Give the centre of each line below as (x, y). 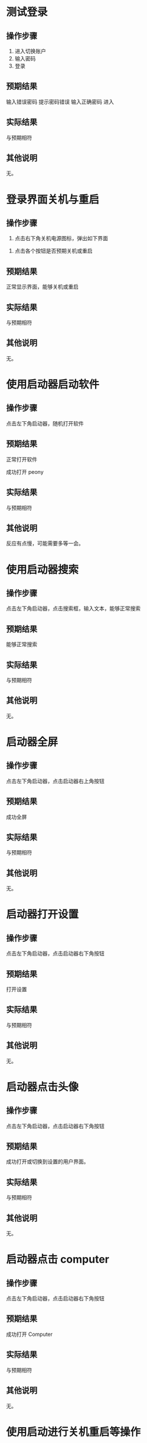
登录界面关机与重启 (53, 199)
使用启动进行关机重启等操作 (73, 1432)
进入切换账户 (30, 51)
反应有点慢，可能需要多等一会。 (45, 543)
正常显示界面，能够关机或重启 (42, 287)
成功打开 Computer (30, 1334)
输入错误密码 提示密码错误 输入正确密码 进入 (60, 102)
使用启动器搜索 (43, 569)
